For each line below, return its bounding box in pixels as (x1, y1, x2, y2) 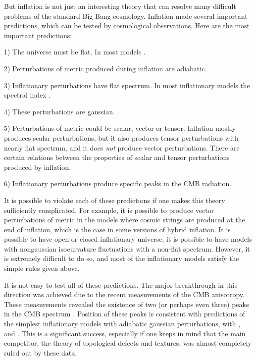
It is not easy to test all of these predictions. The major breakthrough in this (4, 279, 238, 290)
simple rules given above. (4, 263, 80, 273)
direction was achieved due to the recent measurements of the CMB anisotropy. (4, 289, 245, 300)
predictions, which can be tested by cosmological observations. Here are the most (4, 20, 250, 31)
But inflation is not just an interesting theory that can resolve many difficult (4, 1, 236, 11)
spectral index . (4, 90, 51, 100)
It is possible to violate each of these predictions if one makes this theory (4, 195, 225, 205)
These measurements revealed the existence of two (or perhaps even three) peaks (4, 299, 249, 309)
